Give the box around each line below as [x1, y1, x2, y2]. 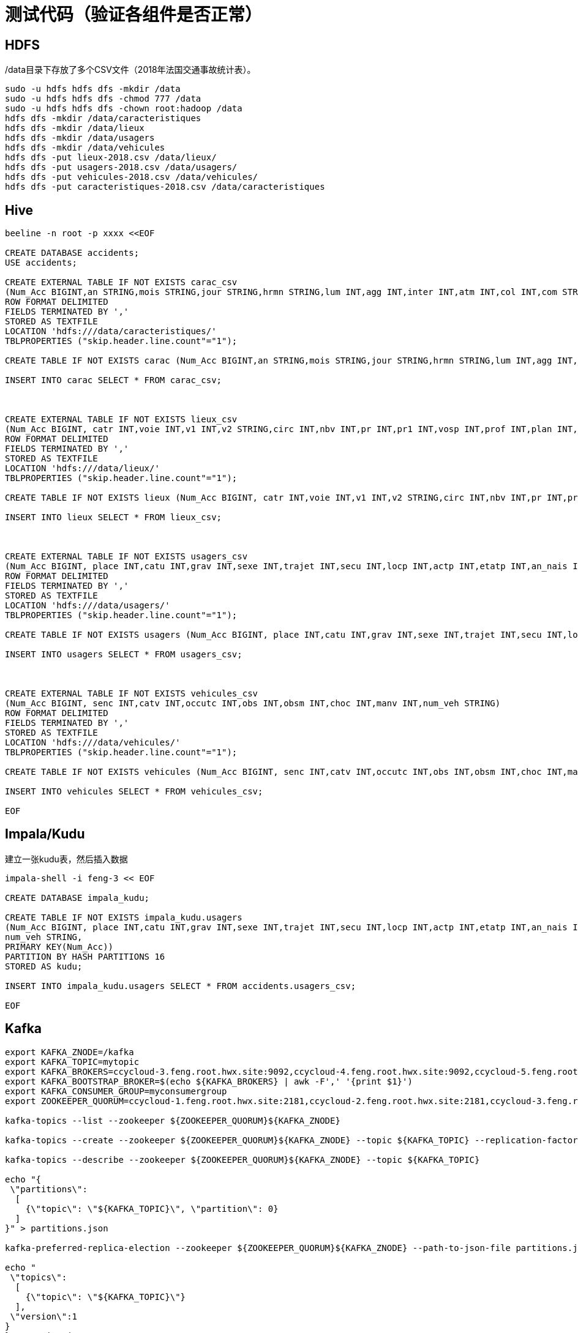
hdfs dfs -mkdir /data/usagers [5, 133, 155, 143]
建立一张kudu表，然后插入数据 [5, 853, 128, 864]
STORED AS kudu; [5, 961, 83, 971]
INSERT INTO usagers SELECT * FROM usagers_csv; [5, 649, 242, 660]
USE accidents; [5, 258, 78, 268]
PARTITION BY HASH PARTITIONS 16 [5, 951, 165, 961]
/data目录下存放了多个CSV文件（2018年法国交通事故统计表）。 [5, 64, 256, 75]
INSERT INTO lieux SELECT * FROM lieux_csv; [5, 512, 222, 523]
